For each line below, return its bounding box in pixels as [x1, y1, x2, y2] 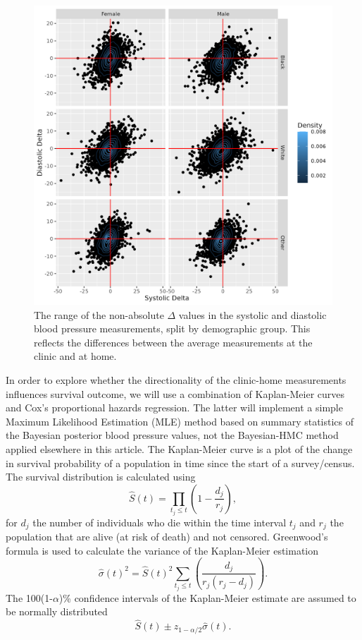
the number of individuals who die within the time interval [32, 514, 287, 529]
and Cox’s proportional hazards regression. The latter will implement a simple [6, 400, 343, 415]
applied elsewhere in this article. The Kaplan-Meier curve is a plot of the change [6, 441, 353, 456]
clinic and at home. [34, 349, 117, 363]
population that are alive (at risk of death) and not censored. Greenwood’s [6, 529, 328, 544]
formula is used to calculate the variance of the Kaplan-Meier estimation [6, 543, 319, 557]
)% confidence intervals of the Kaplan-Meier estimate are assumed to [58, 590, 356, 605]
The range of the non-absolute [34, 307, 164, 322]
